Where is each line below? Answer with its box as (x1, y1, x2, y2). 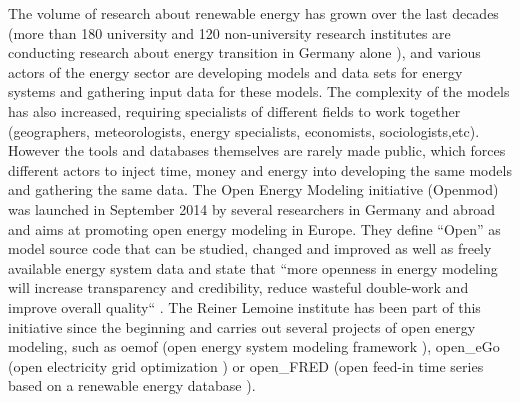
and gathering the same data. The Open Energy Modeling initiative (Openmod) (8, 179, 499, 200)
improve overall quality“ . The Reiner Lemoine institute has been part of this (8, 296, 481, 317)
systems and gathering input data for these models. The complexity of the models (8, 81, 510, 102)
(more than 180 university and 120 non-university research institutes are (8, 22, 451, 43)
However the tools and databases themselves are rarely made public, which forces (8, 140, 506, 161)
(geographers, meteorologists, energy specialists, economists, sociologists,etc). (8, 120, 480, 141)
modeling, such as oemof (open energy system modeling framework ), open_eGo (8, 336, 500, 357)
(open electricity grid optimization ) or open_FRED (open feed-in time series (8, 355, 484, 376)
